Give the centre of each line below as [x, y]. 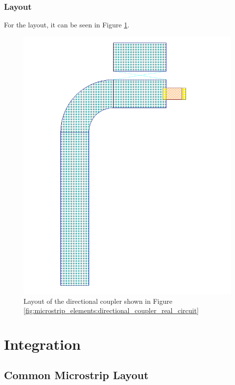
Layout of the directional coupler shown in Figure [98, 301]
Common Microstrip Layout [76, 375]
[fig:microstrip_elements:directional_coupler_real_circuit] [111, 310]
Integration [42, 344]
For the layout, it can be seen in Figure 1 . [67, 25]
